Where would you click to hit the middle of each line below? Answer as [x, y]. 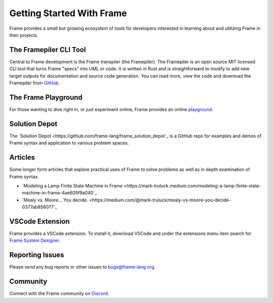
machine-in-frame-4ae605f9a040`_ [59, 193]
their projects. [24, 35]
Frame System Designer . [35, 240]
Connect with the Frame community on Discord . [59, 293]
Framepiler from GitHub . [35, 83]
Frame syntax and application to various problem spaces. [69, 143]
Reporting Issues [37, 255]
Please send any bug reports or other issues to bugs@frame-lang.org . [82, 267]
